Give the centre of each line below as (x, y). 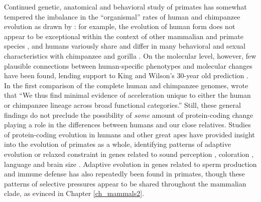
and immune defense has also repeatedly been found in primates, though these (124, 174)
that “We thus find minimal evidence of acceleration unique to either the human (127, 95)
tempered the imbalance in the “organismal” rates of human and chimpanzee (122, 16)
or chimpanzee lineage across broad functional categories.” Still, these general (122, 105)
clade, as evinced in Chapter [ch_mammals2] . (74, 193)
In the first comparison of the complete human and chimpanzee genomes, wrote (126, 85)
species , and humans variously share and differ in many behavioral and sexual (125, 46)
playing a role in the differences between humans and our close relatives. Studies (127, 125)
